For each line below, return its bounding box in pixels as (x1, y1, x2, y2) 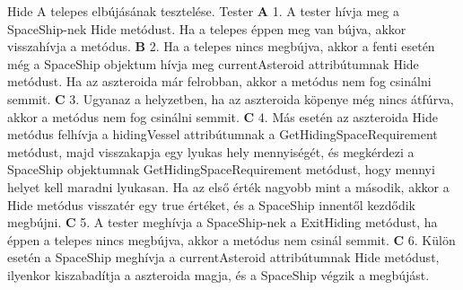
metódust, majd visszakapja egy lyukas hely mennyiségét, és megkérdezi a (7, 142, 415, 161)
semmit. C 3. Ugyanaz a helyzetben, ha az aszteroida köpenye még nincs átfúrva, (7, 89, 454, 108)
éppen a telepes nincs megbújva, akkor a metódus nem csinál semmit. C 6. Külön (7, 230, 456, 249)
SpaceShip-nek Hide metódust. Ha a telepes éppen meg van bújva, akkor (7, 19, 406, 38)
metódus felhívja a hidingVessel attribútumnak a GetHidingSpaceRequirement (7, 125, 438, 144)
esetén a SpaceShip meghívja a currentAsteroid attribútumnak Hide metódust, (7, 248, 440, 267)
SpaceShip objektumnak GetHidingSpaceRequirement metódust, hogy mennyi (7, 160, 435, 179)
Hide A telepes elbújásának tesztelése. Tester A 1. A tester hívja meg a (7, 2, 399, 20)
